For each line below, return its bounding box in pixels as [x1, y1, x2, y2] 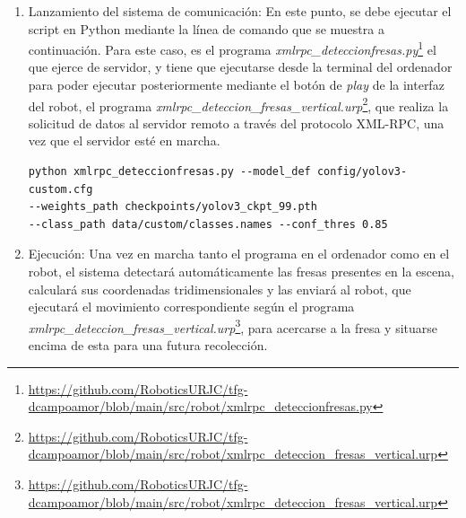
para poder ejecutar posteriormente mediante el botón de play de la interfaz [28, 75, 444, 94]
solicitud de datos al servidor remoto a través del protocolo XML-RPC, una [28, 113, 444, 132]
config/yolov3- [316, 165, 408, 179]
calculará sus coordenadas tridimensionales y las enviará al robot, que [28, 279, 411, 298]
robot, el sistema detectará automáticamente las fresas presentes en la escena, [28, 262, 454, 281]
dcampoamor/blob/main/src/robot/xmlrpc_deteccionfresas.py [28, 397, 373, 416]
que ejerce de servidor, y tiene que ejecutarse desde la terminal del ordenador [28, 57, 453, 76]
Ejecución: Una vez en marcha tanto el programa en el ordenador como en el [28, 244, 450, 263]
